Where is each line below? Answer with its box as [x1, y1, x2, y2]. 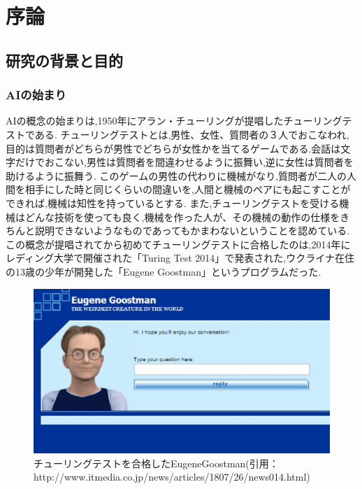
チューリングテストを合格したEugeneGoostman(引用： [34, 455, 279, 470]
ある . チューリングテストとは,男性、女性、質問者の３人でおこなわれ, [34, 127, 349, 141]
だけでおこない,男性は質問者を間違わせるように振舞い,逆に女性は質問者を [15, 155, 354, 169]
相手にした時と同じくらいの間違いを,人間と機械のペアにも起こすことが [24, 182, 351, 197]
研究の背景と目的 [6, 49, 123, 71]
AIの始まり [6, 86, 66, 104]
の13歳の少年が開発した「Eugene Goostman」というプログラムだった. [6, 264, 321, 278]
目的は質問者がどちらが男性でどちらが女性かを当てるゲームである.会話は [6, 141, 341, 155]
